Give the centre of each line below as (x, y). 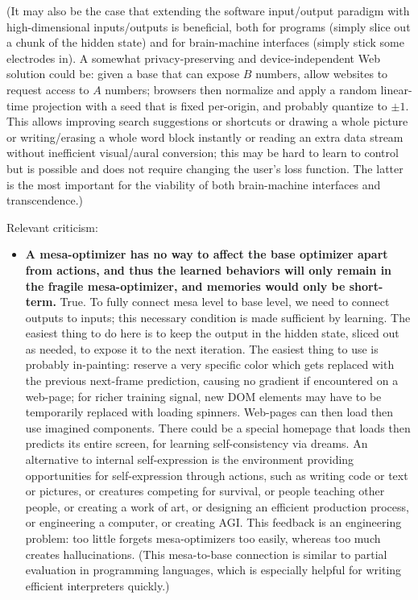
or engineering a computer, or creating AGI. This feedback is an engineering (213, 522)
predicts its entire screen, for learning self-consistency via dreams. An (197, 443)
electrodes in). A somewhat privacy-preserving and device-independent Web (193, 58)
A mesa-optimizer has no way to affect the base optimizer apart (207, 254)
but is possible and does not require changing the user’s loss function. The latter (205, 168)
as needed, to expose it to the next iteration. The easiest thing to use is (202, 348)
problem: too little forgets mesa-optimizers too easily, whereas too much (203, 538)
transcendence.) (45, 200)
